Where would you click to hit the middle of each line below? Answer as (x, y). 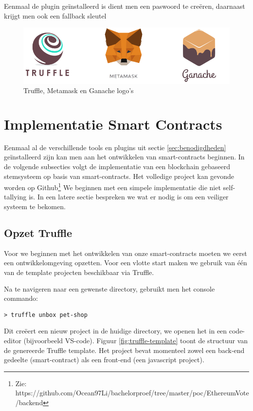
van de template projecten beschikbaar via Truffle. (79, 272)
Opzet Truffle (38, 233)
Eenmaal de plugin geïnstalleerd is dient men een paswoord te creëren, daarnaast (125, 6)
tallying (15, 197)
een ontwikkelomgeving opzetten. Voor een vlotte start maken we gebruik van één (126, 263)
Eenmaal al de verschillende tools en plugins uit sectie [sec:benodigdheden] (115, 147)
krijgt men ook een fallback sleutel (55, 15)
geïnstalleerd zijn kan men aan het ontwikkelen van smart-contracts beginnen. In (124, 157)
